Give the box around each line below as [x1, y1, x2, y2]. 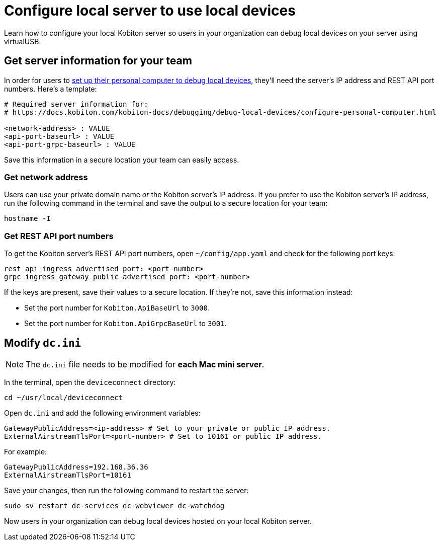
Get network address [4, 172, 88, 182]
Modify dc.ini [4, 336, 81, 349]
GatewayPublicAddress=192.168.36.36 [4, 462, 148, 471]
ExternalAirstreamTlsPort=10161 [4, 471, 131, 479]
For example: [4, 447, 47, 456]
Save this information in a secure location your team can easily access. [4, 155, 239, 164]
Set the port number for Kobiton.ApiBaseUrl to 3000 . [24, 303, 210, 313]
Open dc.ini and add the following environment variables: [4, 408, 201, 417]
